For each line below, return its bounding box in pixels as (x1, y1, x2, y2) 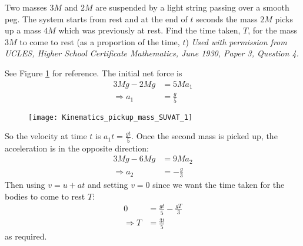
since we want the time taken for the (152, 178, 285, 190)
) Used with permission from (185, 35, 287, 48)
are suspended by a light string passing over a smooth (95, 1, 289, 13)
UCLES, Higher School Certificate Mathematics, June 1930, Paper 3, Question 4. (5, 47, 299, 59)
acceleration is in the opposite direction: (5, 141, 149, 154)
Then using (5, 178, 45, 190)
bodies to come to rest (5, 190, 85, 202)
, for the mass (248, 24, 298, 36)
